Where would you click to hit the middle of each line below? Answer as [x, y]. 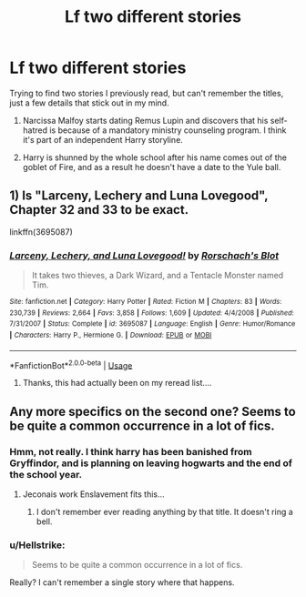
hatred [35, 130]
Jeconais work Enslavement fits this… [94, 494]
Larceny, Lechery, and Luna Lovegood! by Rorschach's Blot [144, 255]
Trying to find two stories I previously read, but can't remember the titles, [147, 93]
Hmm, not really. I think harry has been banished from [131, 451]
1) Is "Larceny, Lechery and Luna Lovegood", [139, 196]
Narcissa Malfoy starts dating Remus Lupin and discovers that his [145, 120]
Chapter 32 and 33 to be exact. [99, 210]
